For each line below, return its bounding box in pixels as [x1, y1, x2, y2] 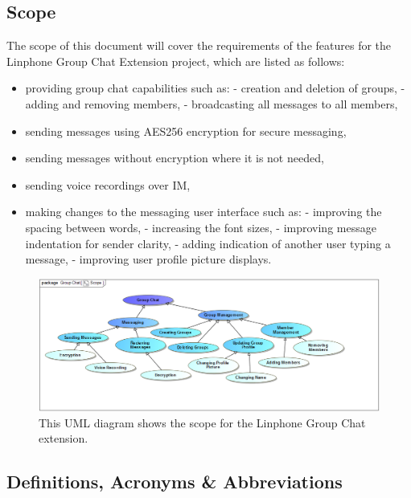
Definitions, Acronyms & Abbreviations [6, 469, 343, 494]
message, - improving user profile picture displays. [25, 251, 272, 267]
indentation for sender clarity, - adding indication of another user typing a [25, 235, 391, 251]
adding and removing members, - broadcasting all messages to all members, [25, 95, 398, 112]
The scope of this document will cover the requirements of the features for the [6, 37, 392, 54]
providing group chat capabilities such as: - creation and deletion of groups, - [25, 80, 405, 96]
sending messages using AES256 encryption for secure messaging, [25, 122, 347, 139]
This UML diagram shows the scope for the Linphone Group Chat [39, 414, 366, 431]
